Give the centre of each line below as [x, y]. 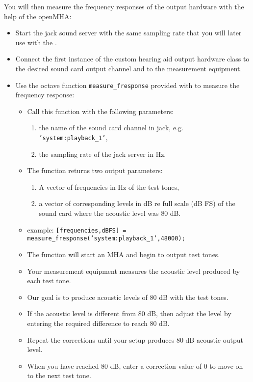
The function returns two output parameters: [95, 170]
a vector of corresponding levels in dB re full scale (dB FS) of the [137, 203]
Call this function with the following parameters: [101, 111]
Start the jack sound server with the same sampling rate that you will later [128, 33]
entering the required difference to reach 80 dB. [98, 323]
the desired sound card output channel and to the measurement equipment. [129, 68]
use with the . [36, 42]
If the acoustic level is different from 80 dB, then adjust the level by [129, 313]
